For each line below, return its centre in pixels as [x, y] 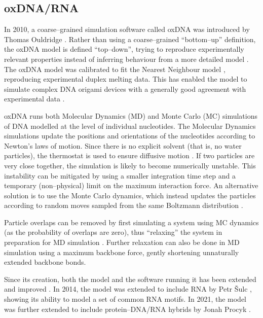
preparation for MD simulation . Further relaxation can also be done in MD [122, 242]
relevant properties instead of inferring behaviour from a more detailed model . [126, 59]
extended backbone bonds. [45, 262]
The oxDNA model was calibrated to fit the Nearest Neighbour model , [115, 69]
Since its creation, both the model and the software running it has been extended [130, 279]
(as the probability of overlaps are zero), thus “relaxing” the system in [113, 232]
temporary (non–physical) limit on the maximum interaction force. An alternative [131, 185]
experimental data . [34, 99]
